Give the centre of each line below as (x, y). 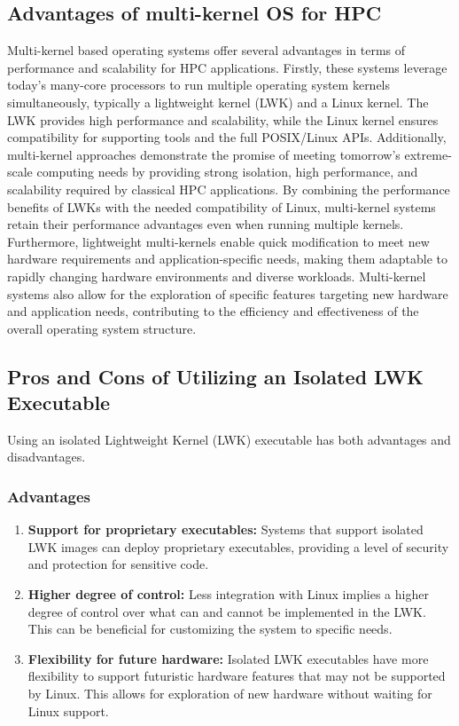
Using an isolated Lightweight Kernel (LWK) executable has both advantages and (229, 439)
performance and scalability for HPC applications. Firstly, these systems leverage (227, 67)
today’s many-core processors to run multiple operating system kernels (199, 85)
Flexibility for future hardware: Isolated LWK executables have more (228, 658)
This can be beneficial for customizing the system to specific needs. (210, 629)
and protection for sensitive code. (118, 564)
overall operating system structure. (102, 328)
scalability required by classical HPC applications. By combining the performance (229, 189)
